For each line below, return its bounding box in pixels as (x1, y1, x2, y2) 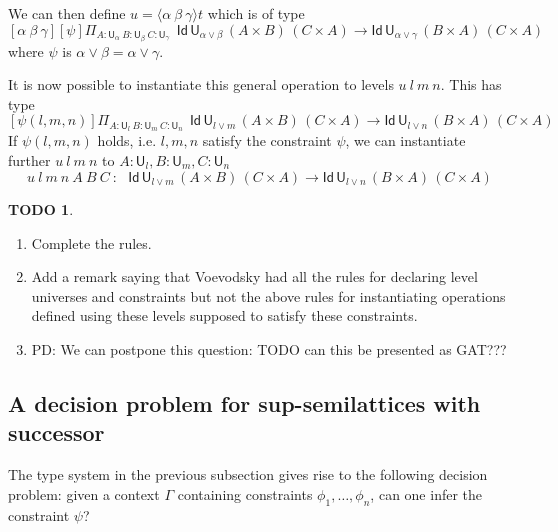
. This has (440, 74, 502, 95)
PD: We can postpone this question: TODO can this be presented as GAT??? (31, 338, 507, 359)
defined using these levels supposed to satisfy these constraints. (31, 305, 418, 326)
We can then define (8, 3, 126, 23)
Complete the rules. (31, 232, 152, 253)
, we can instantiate (345, 130, 466, 151)
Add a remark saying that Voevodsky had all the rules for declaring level (31, 266, 478, 287)
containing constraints (177, 483, 313, 504)
